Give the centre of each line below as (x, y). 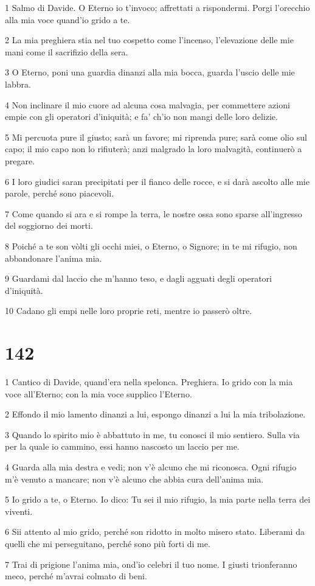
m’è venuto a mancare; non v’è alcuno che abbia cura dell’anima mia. (134, 479)
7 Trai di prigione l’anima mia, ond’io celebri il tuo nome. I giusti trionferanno (151, 564)
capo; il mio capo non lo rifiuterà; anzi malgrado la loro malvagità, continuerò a (154, 149)
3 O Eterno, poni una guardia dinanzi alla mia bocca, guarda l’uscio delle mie (150, 72)
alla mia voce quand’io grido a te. (67, 19)
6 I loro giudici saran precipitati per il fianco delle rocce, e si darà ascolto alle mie (157, 181)
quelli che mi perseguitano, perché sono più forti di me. (108, 543)
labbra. (18, 84)
